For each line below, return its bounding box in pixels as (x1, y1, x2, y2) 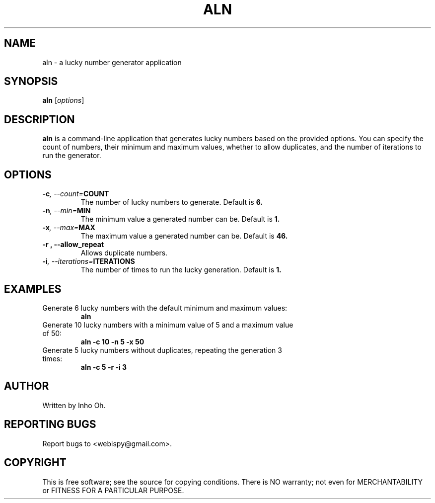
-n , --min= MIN (42, 206, 91, 215)
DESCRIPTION (4, 113, 75, 126)
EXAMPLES (4, 282, 62, 295)
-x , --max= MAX (42, 223, 95, 232)
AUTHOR (4, 380, 49, 393)
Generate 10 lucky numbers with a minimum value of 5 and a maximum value (42, 320, 293, 329)
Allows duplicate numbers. (80, 249, 168, 257)
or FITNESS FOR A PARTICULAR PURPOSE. (42, 486, 184, 495)
